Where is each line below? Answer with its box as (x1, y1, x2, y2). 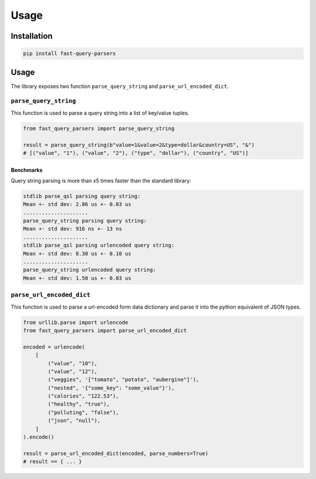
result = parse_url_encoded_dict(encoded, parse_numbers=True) (23, 450, 209, 457)
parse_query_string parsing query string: (23, 217, 147, 224)
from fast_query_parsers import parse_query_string (23, 125, 175, 132)
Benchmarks (11, 166, 43, 173)
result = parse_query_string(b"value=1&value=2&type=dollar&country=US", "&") (23, 141, 255, 148)
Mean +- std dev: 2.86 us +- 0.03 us (23, 201, 132, 208)
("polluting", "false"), (47, 409, 119, 416)
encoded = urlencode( (23, 343, 85, 350)
